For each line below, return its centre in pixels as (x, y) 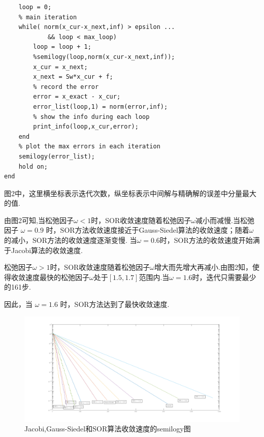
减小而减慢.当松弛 (225, 220)
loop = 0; (35, 7)
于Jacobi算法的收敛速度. (43, 250)
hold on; (33, 166)
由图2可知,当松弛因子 (39, 220)
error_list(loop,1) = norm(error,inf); (101, 106)
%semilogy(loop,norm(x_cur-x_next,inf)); (104, 57)
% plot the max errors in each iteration (89, 147)
